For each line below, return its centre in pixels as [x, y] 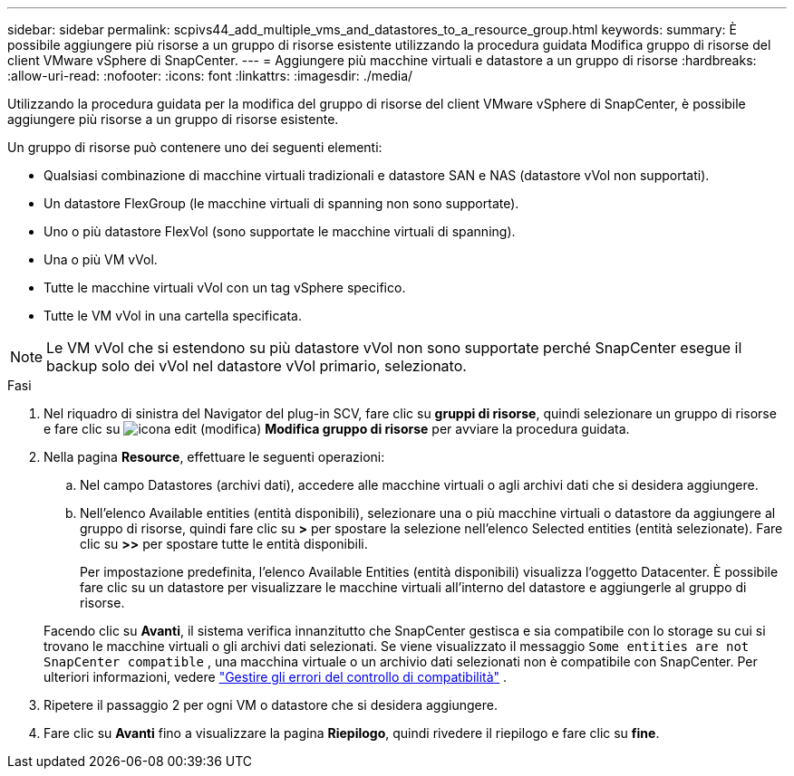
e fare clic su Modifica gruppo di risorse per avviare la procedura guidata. [337, 429]
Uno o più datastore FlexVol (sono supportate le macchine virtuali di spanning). [280, 231]
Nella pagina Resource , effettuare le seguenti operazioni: [214, 457]
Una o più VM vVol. [101, 259]
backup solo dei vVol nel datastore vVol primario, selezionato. [257, 366]
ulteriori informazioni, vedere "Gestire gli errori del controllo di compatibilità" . [276, 677]
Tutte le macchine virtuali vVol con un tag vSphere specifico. [225, 287]
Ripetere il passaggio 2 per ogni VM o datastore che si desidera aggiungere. [271, 705]
